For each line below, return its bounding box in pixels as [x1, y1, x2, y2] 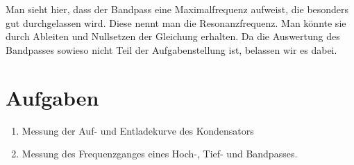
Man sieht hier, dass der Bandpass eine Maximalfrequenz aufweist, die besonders [6, 2, 349, 16]
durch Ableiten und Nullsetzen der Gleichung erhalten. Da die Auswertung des [6, 29, 340, 43]
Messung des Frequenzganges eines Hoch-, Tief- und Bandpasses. [22, 146, 298, 161]
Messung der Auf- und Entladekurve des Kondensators [22, 123, 254, 137]
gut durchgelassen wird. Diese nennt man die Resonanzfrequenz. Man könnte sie [6, 15, 346, 30]
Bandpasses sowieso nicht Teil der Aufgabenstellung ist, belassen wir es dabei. [6, 42, 337, 57]
